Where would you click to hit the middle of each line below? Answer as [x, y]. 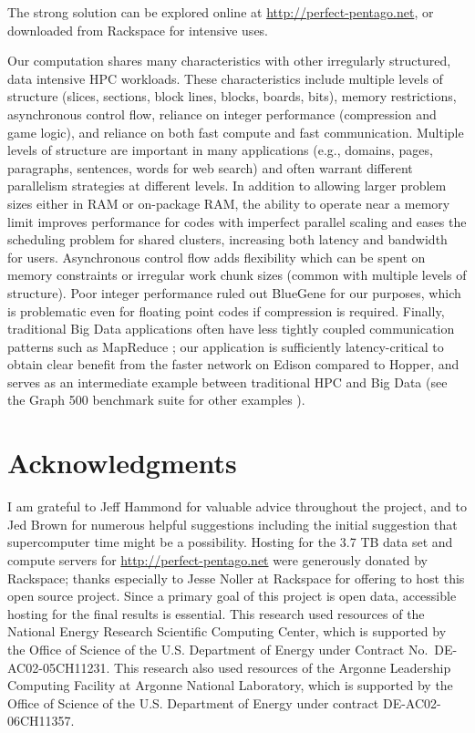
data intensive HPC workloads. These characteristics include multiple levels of [225, 78]
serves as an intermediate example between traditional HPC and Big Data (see [227, 382]
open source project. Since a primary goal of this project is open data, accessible [232, 596]
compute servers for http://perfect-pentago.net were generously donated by [217, 559]
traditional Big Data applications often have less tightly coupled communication [231, 329]
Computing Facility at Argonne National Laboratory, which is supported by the [230, 685]
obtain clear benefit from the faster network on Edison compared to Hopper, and [233, 364]
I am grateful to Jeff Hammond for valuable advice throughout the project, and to [237, 506]
